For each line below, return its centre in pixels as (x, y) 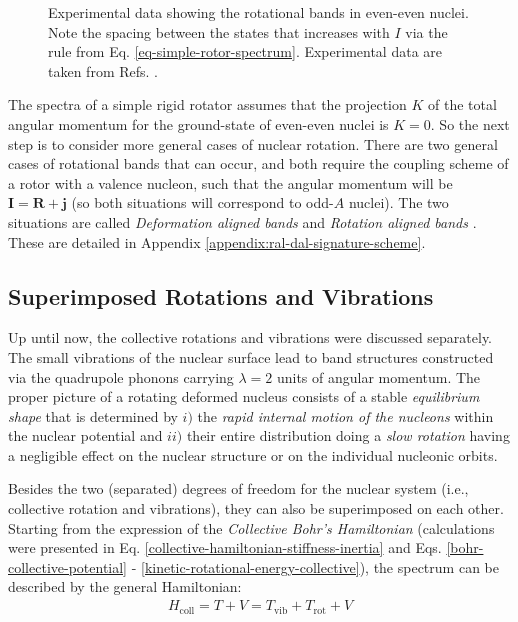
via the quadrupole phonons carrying (121, 376)
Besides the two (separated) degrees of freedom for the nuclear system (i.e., (238, 488)
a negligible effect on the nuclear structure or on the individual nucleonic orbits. (253, 454)
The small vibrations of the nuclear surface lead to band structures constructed (251, 356)
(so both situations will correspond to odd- (202, 202)
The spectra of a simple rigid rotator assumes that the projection (207, 104)
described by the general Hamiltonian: (125, 586)
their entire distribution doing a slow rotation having (348, 435)
